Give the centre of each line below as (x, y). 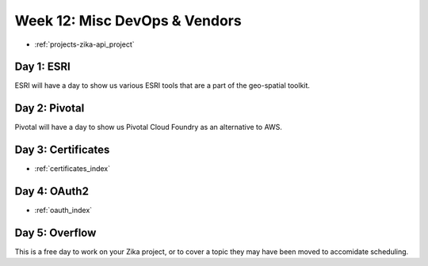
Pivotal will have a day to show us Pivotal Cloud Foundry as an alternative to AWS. (149, 127)
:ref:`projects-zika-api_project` (84, 44)
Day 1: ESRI (42, 67)
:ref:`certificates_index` (73, 169)
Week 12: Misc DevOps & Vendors (128, 21)
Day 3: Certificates (62, 150)
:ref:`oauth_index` (63, 211)
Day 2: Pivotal (50, 108)
